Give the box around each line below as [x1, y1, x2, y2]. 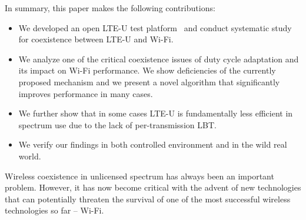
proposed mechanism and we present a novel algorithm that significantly [18, 75, 280, 88]
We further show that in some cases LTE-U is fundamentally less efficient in [18, 107, 293, 119]
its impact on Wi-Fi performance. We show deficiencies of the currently [18, 64, 276, 76]
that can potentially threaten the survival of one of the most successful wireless [5, 192, 291, 205]
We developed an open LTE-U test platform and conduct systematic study [18, 21, 292, 34]
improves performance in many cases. [18, 87, 153, 99]
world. [18, 149, 41, 162]
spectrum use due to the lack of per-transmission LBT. [18, 118, 217, 131]
